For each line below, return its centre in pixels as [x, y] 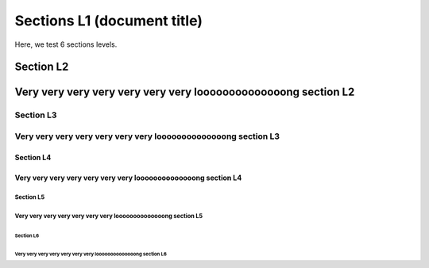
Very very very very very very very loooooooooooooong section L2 [185, 92]
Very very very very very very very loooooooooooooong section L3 [147, 136]
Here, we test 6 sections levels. [66, 44]
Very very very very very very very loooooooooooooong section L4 [128, 178]
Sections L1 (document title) [108, 21]
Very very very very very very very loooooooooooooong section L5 [109, 216]
